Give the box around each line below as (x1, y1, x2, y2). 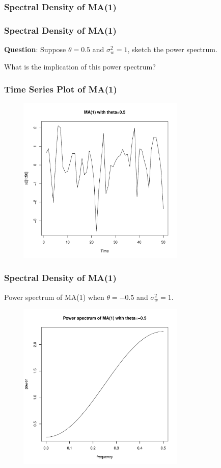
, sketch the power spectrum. (127, 44, 217, 55)
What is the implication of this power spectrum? (4, 61, 156, 72)
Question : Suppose (4, 44, 66, 55)
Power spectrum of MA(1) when (4, 291, 104, 302)
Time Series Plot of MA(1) (4, 83, 117, 96)
